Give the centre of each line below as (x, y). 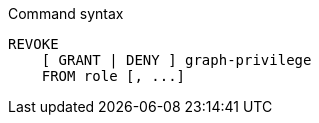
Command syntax (66, 13)
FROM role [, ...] (113, 76)
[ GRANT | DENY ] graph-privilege (176, 60)
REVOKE (33, 44)
